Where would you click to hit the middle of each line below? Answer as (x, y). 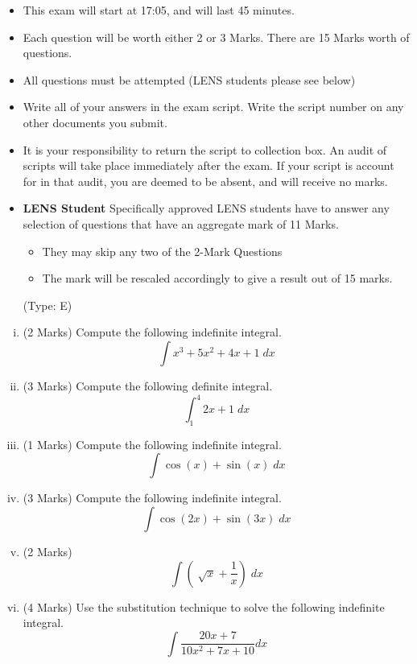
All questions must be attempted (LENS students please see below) (189, 79)
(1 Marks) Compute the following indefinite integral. (152, 444)
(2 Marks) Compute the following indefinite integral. (152, 332)
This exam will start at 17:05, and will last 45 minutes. (159, 10)
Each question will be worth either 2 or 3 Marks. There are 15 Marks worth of (216, 37)
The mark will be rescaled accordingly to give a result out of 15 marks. (217, 278)
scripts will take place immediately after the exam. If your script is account (208, 165)
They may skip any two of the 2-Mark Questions (162, 251)
